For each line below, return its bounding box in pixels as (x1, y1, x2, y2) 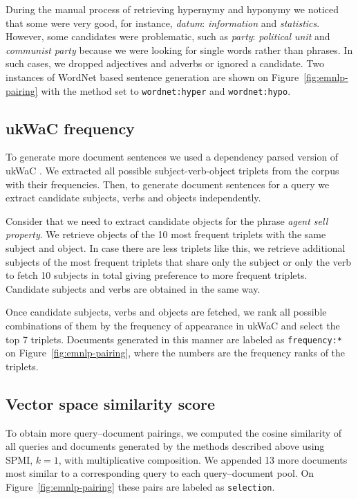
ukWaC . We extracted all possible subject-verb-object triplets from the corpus (6, 163, 339, 178)
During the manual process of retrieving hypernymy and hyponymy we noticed (6, 2, 339, 16)
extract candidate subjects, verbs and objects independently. (6, 190, 261, 205)
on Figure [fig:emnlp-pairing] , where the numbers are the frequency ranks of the (6, 345, 346, 360)
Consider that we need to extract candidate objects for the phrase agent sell (6, 213, 328, 228)
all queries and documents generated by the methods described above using (6, 439, 325, 453)
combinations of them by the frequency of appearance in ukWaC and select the (6, 318, 340, 332)
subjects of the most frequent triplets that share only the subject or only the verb (6, 254, 351, 269)
